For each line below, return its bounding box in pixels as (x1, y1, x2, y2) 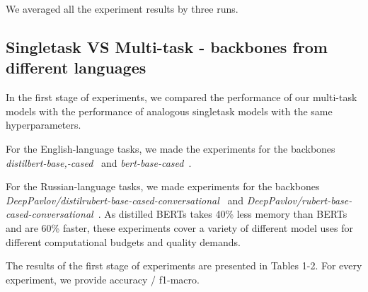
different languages (6, 57, 146, 78)
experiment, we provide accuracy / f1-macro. (6, 271, 200, 286)
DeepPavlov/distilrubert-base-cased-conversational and (6, 192, 244, 207)
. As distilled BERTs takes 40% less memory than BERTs (98, 206, 347, 221)
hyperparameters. (6, 117, 81, 132)
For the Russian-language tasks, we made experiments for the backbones (6, 179, 320, 194)
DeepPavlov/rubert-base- (246, 192, 352, 207)
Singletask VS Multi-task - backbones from (6, 35, 328, 57)
